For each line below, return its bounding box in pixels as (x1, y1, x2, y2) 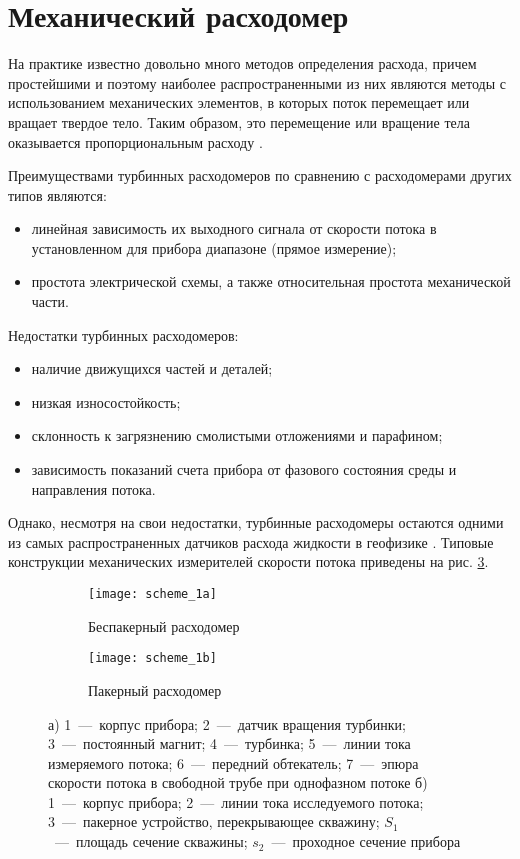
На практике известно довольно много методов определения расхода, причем (8, 53, 477, 74)
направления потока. (31, 478, 156, 499)
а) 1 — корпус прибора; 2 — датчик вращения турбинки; (48, 713, 406, 734)
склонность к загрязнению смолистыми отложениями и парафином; (31, 425, 443, 446)
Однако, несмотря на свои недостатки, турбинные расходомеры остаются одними (8, 512, 504, 533)
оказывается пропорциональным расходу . (8, 131, 263, 152)
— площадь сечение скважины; (54, 831, 248, 852)
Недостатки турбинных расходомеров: (8, 324, 239, 345)
